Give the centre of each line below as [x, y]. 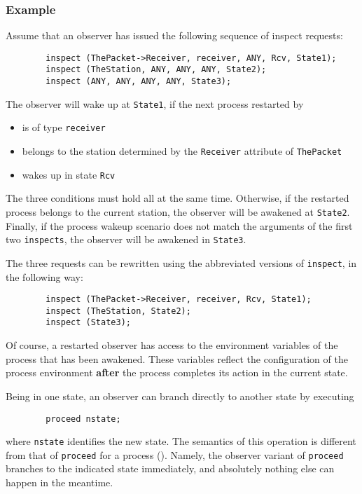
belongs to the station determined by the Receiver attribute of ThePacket [182, 151]
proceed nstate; [83, 419]
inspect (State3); [88, 323]
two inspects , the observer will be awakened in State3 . [126, 239]
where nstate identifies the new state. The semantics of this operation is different [181, 441]
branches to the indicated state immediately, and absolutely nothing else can [170, 468]
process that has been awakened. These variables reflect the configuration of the [177, 358]
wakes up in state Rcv [69, 174]
